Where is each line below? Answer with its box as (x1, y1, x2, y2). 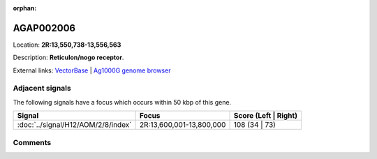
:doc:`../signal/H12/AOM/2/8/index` (17, 120, 132, 130)
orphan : (13, 4, 37, 12)
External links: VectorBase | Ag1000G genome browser (13, 66, 171, 75)
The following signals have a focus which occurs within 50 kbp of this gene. (13, 98, 232, 106)
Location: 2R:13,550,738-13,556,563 (13, 40, 121, 49)
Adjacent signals (13, 84, 71, 93)
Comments (13, 137, 52, 147)
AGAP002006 (13, 22, 76, 34)
